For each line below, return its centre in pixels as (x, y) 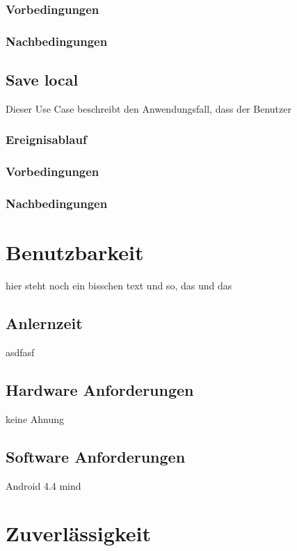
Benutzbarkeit (75, 252)
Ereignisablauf (46, 139)
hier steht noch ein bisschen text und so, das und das (119, 286)
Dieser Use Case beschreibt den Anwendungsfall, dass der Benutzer (148, 108)
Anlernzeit (44, 323)
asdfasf (20, 352)
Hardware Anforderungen (100, 389)
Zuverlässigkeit (79, 533)
